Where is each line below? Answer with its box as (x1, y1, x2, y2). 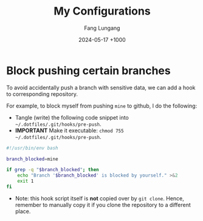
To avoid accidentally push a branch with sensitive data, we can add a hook (6, 84, 196, 91)
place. (15, 208, 31, 215)
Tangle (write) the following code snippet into (15, 114, 129, 121)
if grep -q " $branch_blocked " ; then (6, 167, 99, 173)
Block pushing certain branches (6, 64, 171, 77)
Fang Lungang (84, 24, 120, 32)
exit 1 (17, 178, 34, 185)
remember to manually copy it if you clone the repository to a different (15, 201, 191, 208)
